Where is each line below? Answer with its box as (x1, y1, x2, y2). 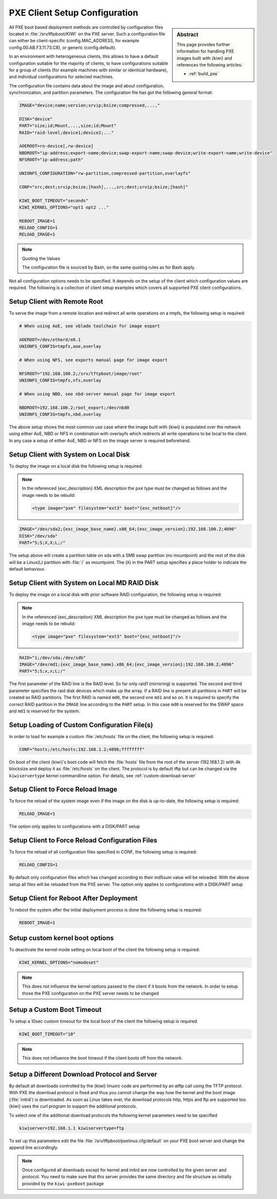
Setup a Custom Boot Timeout (9, 1005, 102, 1013)
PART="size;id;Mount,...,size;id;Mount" (19, 123, 116, 129)
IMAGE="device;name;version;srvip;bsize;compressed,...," (19, 102, 160, 108)
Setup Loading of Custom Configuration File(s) (9, 721, 153, 729)
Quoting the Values (22, 255, 61, 261)
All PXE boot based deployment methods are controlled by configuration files (9, 24, 163, 30)
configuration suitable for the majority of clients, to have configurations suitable (9, 60, 168, 66)
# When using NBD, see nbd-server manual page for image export (19, 391, 176, 397)
